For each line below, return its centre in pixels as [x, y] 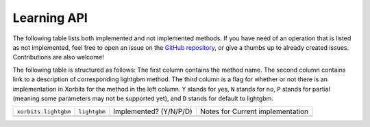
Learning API [50, 18]
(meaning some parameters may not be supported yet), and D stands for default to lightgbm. [143, 98]
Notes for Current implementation [254, 111]
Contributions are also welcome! [58, 57]
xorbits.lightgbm [44, 112]
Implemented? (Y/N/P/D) [153, 111]
